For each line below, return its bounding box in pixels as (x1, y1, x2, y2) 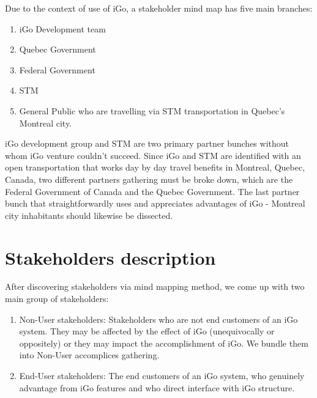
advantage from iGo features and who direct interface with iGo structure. (19, 381, 295, 394)
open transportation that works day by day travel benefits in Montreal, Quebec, (5, 161, 305, 174)
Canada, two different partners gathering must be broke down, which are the (5, 172, 293, 185)
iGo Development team (19, 22, 106, 35)
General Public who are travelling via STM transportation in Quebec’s (19, 104, 285, 117)
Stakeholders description (5, 245, 216, 270)
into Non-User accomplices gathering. (19, 348, 160, 361)
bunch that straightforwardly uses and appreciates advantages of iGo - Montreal (5, 197, 305, 210)
